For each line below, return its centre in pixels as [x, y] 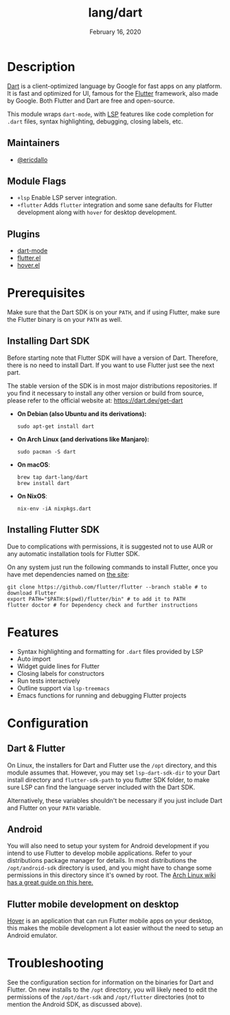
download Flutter [32, 593]
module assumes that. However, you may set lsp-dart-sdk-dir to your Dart [114, 772]
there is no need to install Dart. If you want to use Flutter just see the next [111, 365]
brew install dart [43, 483]
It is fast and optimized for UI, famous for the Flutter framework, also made [113, 93]
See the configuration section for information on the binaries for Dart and [111, 983]
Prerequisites [46, 293]
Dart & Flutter [36, 749]
